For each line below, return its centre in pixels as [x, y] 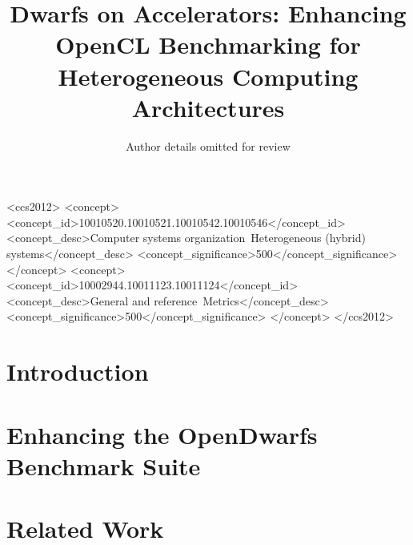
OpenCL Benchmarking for [208, 44]
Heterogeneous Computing [208, 76]
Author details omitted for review [208, 145]
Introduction [78, 371]
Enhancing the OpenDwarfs [162, 434]
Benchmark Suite [104, 465]
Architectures [208, 107]
